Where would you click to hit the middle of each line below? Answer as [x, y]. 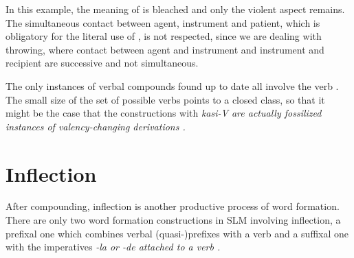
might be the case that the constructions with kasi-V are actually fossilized [164, 113]
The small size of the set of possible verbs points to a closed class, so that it [165, 99]
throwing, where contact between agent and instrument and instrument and [165, 49]
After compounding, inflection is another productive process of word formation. [173, 206]
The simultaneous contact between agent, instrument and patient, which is [163, 22]
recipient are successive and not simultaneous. [102, 63]
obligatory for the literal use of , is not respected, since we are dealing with [164, 36]
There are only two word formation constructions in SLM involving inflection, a [173, 220]
